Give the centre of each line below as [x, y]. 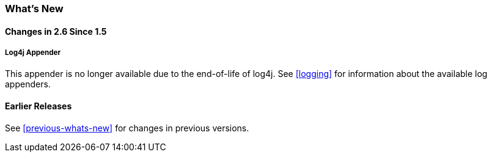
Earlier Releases [39, 106]
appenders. [28, 84]
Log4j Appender [33, 53]
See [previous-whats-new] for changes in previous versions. [127, 128]
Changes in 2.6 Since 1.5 [56, 31]
